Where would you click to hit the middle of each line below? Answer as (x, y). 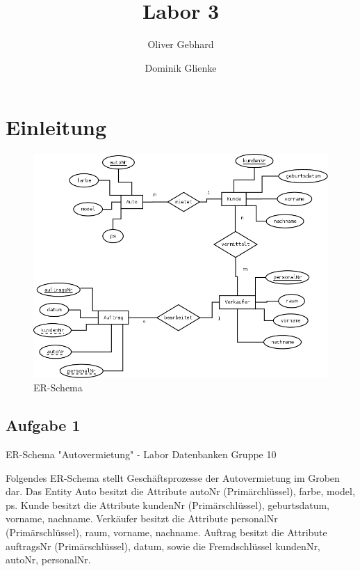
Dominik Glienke (181, 67)
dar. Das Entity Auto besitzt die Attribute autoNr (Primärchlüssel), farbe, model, (180, 491)
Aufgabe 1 (43, 425)
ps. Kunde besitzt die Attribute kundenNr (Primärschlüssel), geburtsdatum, (168, 504)
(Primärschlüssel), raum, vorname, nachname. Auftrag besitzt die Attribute (166, 532)
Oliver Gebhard (181, 44)
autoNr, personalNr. (48, 560)
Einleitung (56, 127)
